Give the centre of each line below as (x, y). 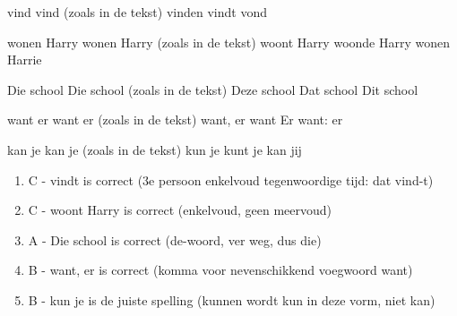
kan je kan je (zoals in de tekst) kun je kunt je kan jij (155, 149)
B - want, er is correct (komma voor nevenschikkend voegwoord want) (220, 270)
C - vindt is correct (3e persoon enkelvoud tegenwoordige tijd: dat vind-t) (231, 179)
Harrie (25, 60)
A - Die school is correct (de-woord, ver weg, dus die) (175, 239)
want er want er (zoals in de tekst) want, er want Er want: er (175, 120)
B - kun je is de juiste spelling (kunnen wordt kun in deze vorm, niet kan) (232, 299)
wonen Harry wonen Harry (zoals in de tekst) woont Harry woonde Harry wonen (229, 42)
